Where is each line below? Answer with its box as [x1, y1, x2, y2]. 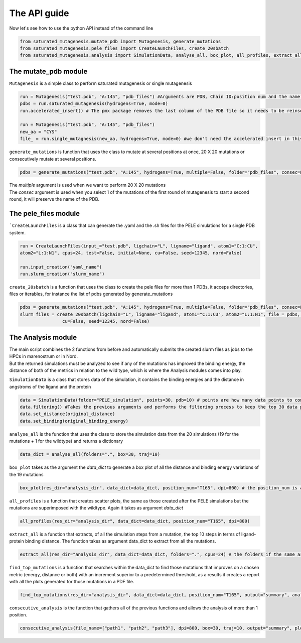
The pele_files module [9, 209, 80, 218]
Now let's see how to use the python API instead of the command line [9, 25, 154, 31]
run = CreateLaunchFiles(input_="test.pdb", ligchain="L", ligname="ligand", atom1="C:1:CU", [20, 243, 258, 248]
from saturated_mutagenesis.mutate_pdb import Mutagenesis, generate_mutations [20, 38, 221, 44]
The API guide [9, 8, 70, 19]
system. [9, 229, 26, 235]
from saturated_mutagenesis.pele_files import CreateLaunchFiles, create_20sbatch [20, 45, 229, 51]
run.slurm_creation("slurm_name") [20, 271, 105, 277]
